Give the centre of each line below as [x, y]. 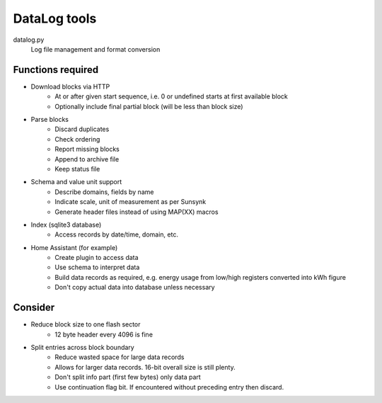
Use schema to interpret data [97, 267]
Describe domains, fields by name [104, 192]
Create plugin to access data [97, 258]
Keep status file [77, 169]
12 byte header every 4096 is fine [104, 334]
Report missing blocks [87, 149]
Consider [34, 308]
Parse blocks [50, 120]
